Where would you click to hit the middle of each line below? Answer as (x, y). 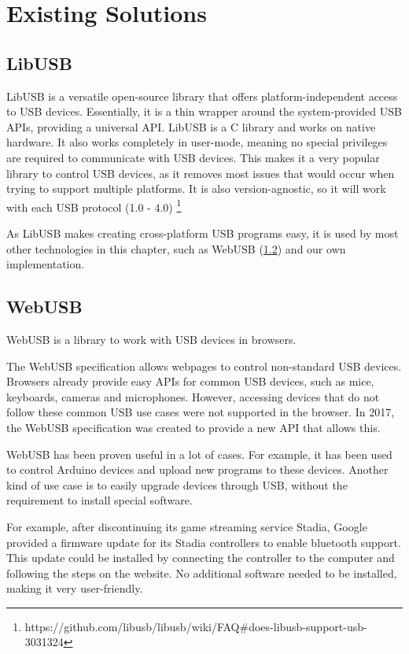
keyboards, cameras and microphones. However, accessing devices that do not (193, 396)
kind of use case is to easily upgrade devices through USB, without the (177, 484)
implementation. (46, 264)
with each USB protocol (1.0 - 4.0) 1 (94, 205)
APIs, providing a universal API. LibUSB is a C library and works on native (191, 126)
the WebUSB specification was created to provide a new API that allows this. (193, 427)
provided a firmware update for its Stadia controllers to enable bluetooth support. (204, 542)
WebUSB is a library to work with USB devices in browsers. (151, 339)
